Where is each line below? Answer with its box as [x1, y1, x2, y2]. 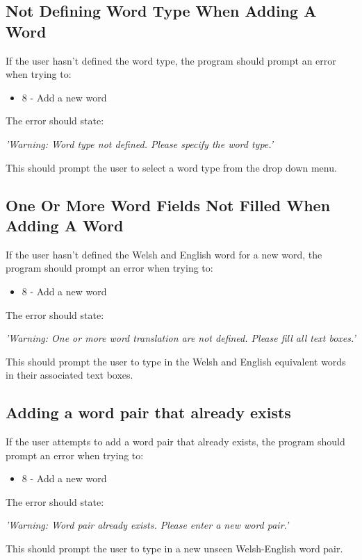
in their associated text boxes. [6, 368, 133, 382]
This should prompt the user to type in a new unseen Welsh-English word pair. [6, 541, 343, 556]
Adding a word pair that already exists [6, 402, 291, 423]
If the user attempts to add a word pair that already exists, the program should [6, 434, 345, 449]
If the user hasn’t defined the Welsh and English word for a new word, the [6, 247, 322, 261]
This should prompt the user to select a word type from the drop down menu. [6, 160, 337, 174]
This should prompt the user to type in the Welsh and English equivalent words [6, 354, 346, 368]
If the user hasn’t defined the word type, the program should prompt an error [6, 53, 336, 67]
